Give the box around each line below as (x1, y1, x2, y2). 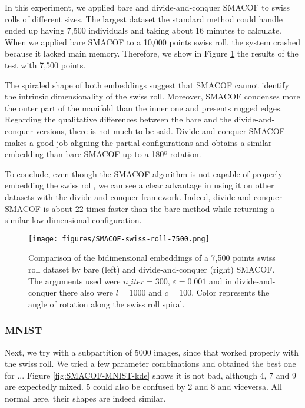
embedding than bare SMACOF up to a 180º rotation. (5, 148, 201, 160)
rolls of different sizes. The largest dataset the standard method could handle (5, 12, 283, 25)
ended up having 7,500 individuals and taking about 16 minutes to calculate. (5, 24, 281, 37)
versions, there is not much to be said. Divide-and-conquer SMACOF (35, 124, 285, 137)
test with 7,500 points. (5, 58, 86, 71)
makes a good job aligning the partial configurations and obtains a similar (5, 136, 272, 148)
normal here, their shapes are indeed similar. (5, 392, 166, 404)
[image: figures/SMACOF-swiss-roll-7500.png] (28, 234, 210, 243)
